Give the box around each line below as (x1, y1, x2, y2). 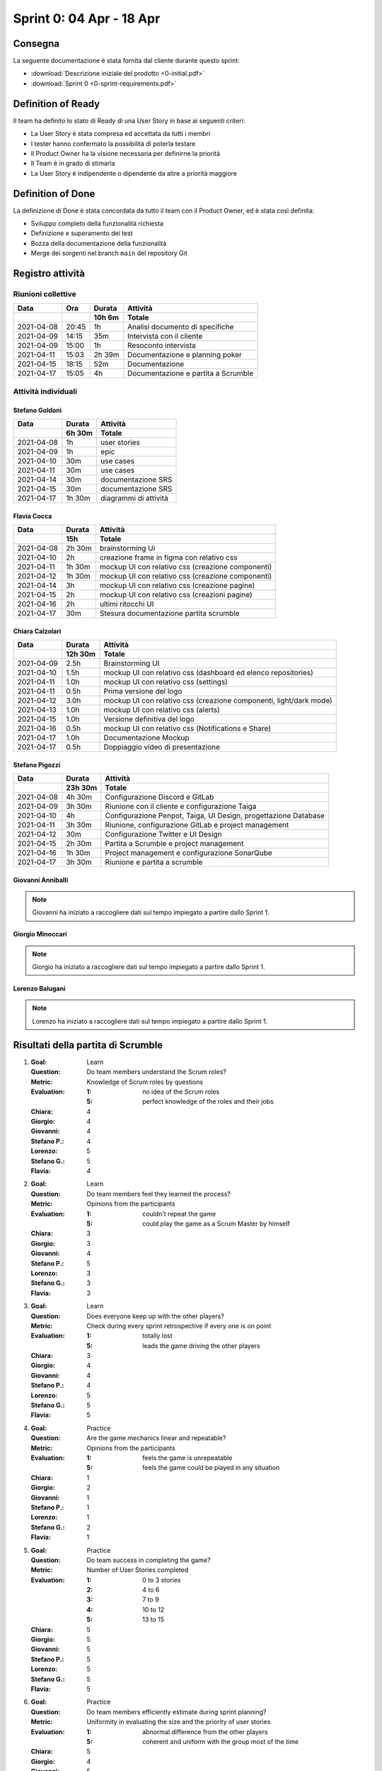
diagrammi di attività (100, 493, 169, 503)
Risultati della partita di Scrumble (13, 1039, 163, 1051)
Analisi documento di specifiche (127, 322, 234, 332)
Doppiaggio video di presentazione (103, 742, 221, 752)
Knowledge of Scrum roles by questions (86, 1077, 204, 1086)
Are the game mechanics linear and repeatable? (86, 1434, 226, 1442)
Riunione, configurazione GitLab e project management (105, 820, 289, 830)
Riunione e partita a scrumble (105, 857, 203, 867)
